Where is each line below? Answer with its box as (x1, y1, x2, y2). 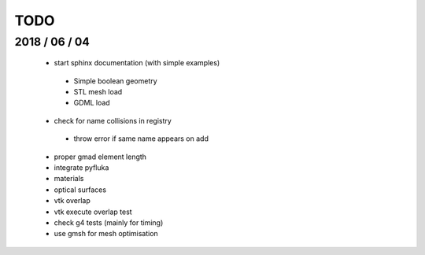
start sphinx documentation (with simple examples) (54, 58, 220, 68)
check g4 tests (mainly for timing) (54, 217, 164, 227)
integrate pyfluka (54, 162, 109, 172)
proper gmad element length (54, 152, 147, 161)
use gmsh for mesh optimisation (54, 229, 159, 238)
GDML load (73, 98, 110, 108)
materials (54, 174, 84, 183)
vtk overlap (54, 196, 91, 205)
